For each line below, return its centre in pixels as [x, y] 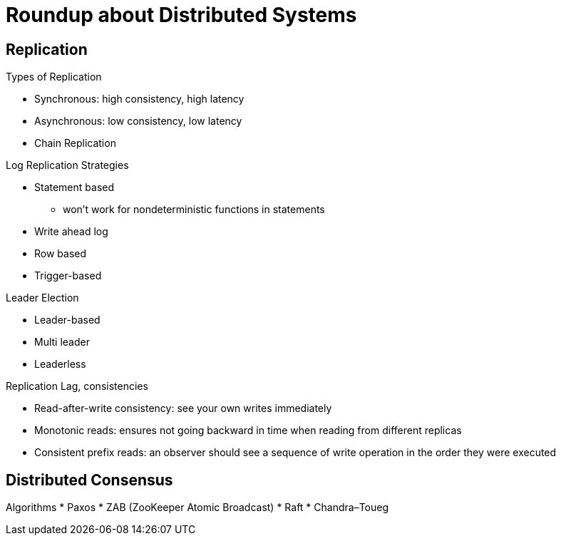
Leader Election [42, 298]
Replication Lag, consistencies [77, 386]
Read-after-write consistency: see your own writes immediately [183, 408]
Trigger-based [68, 276]
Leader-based [67, 320]
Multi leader [62, 342]
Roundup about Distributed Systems [181, 15]
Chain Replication [75, 143]
